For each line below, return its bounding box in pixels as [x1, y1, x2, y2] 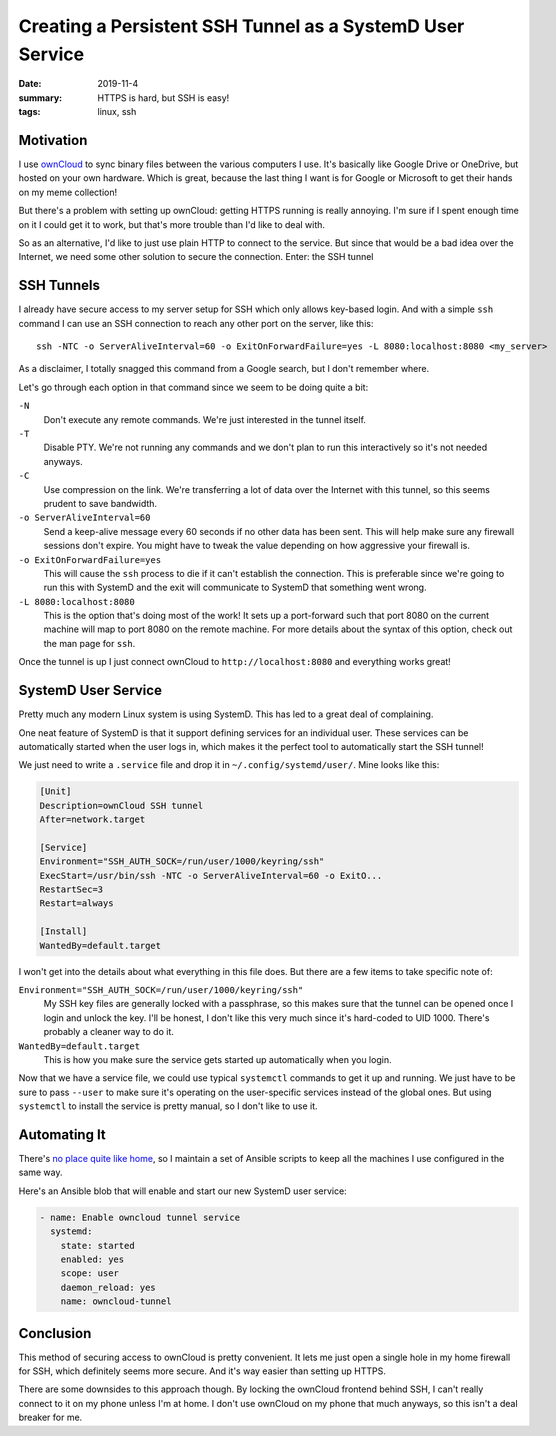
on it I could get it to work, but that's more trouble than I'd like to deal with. [18, 218, 325, 230]
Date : [18, 78, 42, 90]
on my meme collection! [18, 186, 118, 198]
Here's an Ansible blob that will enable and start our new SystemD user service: [18, 1185, 347, 1197]
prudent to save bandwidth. [43, 497, 158, 509]
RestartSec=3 [39, 884, 104, 895]
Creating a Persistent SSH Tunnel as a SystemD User [18, 15, 465, 37]
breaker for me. [18, 1411, 83, 1424]
